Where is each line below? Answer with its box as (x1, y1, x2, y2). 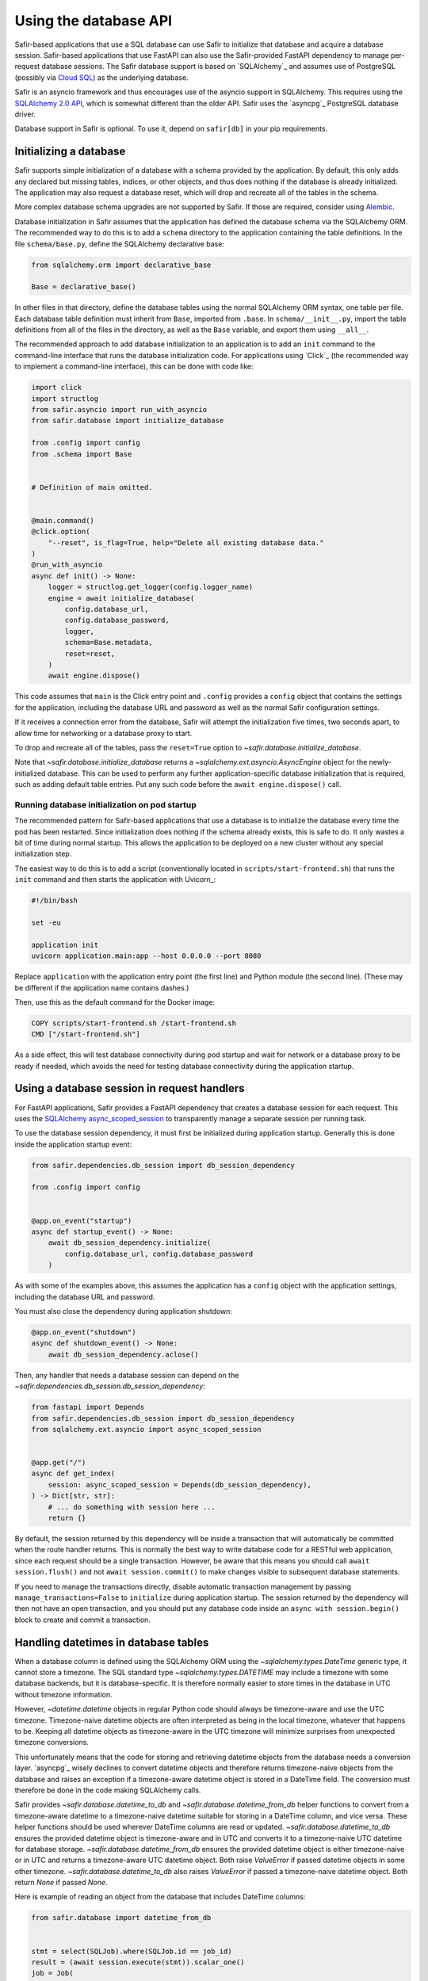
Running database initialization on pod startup (14, 799, 197, 810)
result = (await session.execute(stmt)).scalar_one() (31, 1958, 245, 1967)
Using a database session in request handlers (14, 1082, 245, 1095)
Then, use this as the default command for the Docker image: (14, 997, 216, 1006)
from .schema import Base (31, 449, 132, 459)
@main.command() (31, 516, 95, 525)
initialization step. (14, 849, 72, 859)
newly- (369, 758, 392, 767)
